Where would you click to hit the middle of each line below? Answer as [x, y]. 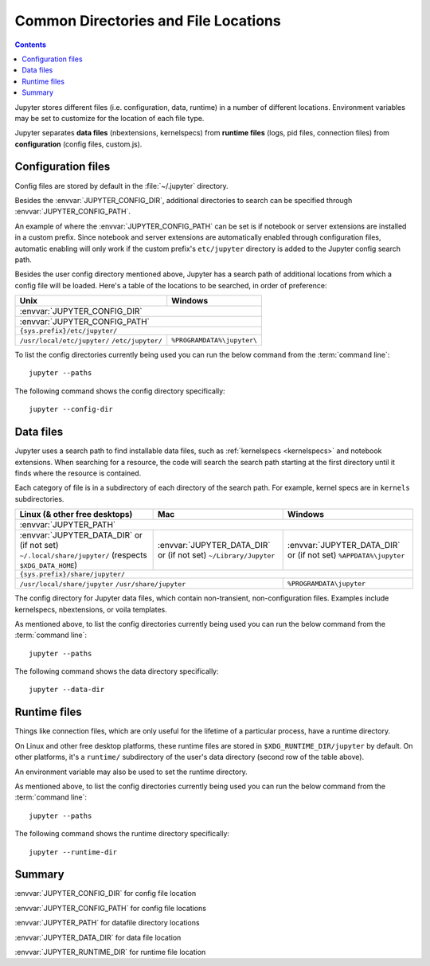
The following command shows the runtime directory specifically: [122, 834]
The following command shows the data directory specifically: [117, 671]
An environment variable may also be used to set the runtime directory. [131, 772]
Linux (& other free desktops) [76, 514]
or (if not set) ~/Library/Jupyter [216, 555]
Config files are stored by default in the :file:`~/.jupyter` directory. [121, 186]
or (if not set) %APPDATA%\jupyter [346, 555]
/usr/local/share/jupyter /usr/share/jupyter [103, 584]
